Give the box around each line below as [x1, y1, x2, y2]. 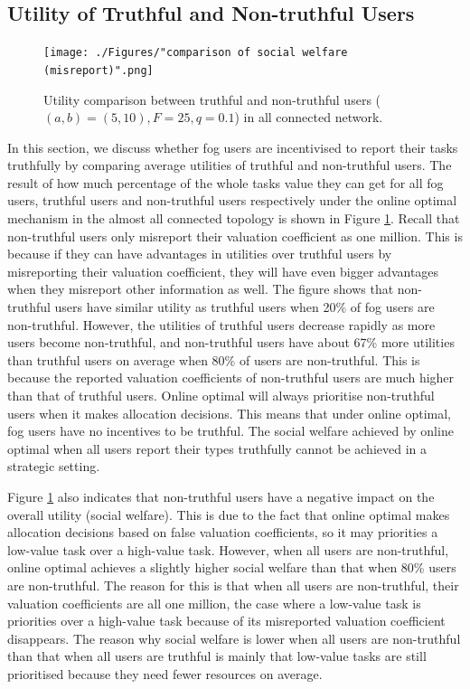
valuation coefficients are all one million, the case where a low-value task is [7, 593, 421, 612]
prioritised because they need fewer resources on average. [7, 664, 323, 683]
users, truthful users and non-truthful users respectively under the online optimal [7, 191, 457, 210]
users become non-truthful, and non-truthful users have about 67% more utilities [7, 333, 455, 352]
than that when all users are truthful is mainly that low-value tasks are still [7, 647, 427, 665]
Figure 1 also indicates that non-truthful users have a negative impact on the [7, 486, 435, 505]
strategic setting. [7, 457, 100, 476]
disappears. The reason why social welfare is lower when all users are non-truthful [7, 628, 461, 647]
